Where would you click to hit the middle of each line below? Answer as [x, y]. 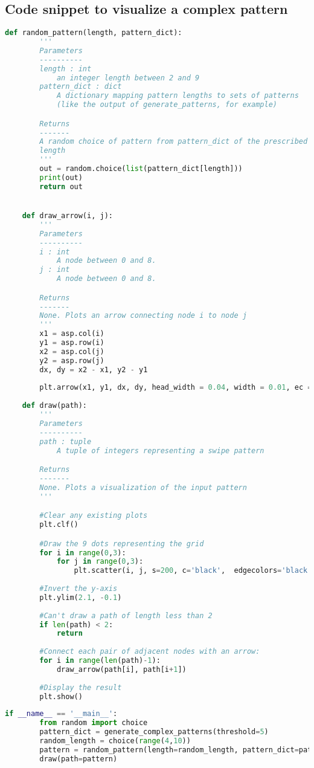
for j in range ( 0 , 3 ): [100, 562]
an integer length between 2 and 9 [128, 78]
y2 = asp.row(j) [72, 360]
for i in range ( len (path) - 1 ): [100, 661]
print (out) [61, 177]
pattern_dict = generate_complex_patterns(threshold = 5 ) [154, 732]
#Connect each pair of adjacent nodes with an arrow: [150, 652]
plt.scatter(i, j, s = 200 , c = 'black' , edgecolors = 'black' [193, 571]
